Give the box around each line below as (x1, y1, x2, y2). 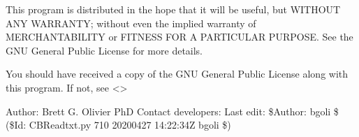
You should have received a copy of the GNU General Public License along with (6, 66, 349, 81)
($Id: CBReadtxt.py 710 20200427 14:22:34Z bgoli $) (6, 117, 231, 132)
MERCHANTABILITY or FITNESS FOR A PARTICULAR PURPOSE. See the (6, 29, 353, 44)
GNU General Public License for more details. (6, 43, 203, 57)
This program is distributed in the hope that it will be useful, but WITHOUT (6, 2, 341, 16)
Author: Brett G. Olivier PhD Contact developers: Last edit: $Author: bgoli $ (6, 103, 339, 118)
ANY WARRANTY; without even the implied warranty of (6, 15, 256, 30)
